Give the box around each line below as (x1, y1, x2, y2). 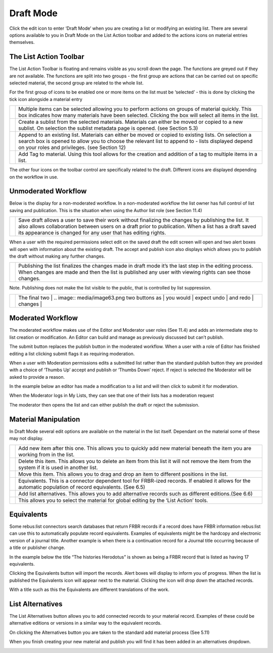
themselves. (9, 39, 35, 45)
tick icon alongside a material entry (9, 96, 83, 102)
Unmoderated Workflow (9, 187, 87, 195)
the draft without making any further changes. (9, 253, 106, 260)
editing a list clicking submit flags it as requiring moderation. (9, 350, 135, 357)
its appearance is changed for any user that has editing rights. (18, 229, 166, 236)
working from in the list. (18, 451, 75, 458)
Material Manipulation (9, 415, 80, 424)
